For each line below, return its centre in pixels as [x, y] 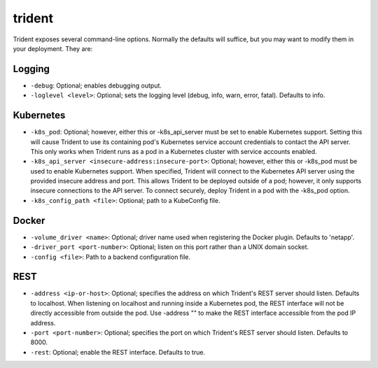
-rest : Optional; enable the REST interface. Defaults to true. [118, 352]
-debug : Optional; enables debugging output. [96, 85]
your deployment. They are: [53, 48]
